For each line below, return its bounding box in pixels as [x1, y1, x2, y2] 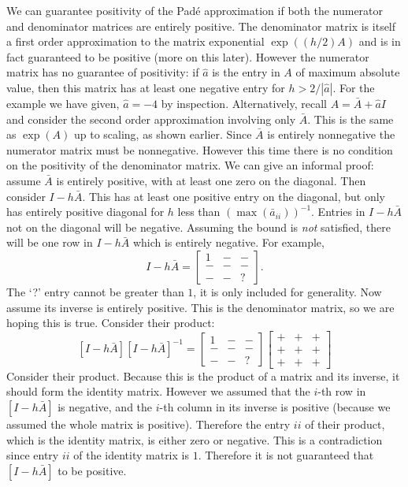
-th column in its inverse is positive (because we [159, 398, 391, 415]
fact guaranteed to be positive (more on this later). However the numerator [6, 48, 369, 65]
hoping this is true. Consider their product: [6, 314, 215, 331]
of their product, [305, 415, 385, 432]
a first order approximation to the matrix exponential [6, 33, 265, 50]
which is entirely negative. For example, [132, 234, 325, 251]
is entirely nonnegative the [267, 126, 395, 143]
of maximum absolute [295, 64, 400, 80]
